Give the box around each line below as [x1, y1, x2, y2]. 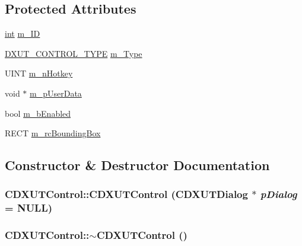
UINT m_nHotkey [5, 67, 73, 79]
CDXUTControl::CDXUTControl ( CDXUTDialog [5, 187, 248, 202]
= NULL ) [5, 200, 53, 215]
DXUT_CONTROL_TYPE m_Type [5, 47, 142, 59]
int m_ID [5, 27, 40, 40]
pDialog [260, 187, 297, 202]
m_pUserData [30, 87, 82, 99]
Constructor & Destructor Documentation [5, 156, 270, 174]
